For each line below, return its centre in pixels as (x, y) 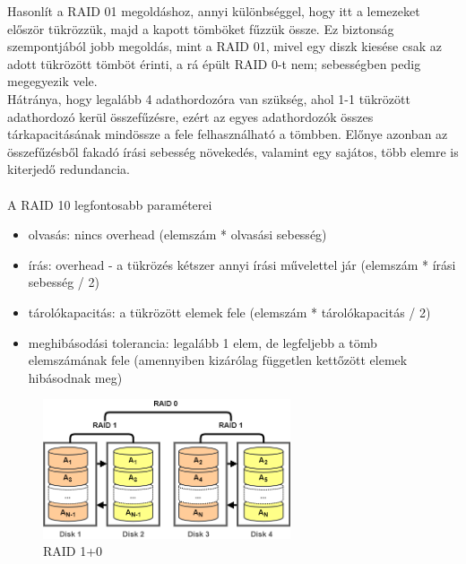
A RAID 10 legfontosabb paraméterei (110, 204)
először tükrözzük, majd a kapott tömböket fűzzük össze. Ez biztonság (201, 28)
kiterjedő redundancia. (69, 169)
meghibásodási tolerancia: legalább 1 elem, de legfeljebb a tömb (203, 342)
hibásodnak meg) (75, 377)
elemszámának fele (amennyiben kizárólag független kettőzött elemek (218, 360)
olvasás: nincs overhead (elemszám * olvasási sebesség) (177, 234)
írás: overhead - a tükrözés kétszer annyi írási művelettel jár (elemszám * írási (242, 264)
